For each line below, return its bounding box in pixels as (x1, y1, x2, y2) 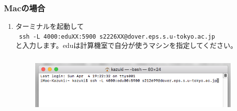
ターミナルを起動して (15, 21, 84, 31)
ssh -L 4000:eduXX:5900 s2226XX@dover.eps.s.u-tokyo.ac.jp (19, 33, 215, 40)
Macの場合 (4, 1, 45, 14)
